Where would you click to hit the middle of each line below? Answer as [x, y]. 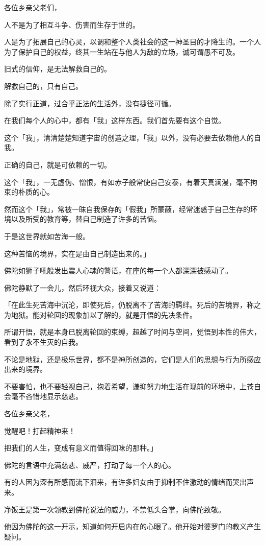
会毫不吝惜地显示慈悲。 [43, 396]
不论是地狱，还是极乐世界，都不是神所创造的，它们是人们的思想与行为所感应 [132, 359]
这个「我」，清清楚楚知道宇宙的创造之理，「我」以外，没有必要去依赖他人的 [129, 137]
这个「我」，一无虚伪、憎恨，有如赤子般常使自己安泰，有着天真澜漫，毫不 [127, 182]
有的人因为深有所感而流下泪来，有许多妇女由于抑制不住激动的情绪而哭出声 [129, 482]
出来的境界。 [25, 369]
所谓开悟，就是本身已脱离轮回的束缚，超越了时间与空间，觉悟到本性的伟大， [132, 332]
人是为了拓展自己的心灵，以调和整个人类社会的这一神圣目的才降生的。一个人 [132, 42]
